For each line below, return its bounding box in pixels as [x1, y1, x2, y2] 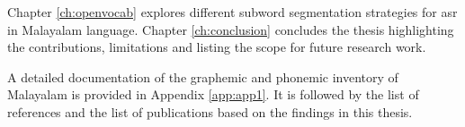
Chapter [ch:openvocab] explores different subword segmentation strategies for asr [7, 3, 458, 21]
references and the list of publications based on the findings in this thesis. [7, 102, 413, 121]
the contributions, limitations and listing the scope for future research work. [7, 38, 426, 56]
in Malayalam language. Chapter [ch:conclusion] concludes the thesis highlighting [7, 20, 454, 38]
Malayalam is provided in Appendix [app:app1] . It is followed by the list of [7, 85, 419, 104]
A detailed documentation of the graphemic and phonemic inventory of [7, 67, 398, 86]
